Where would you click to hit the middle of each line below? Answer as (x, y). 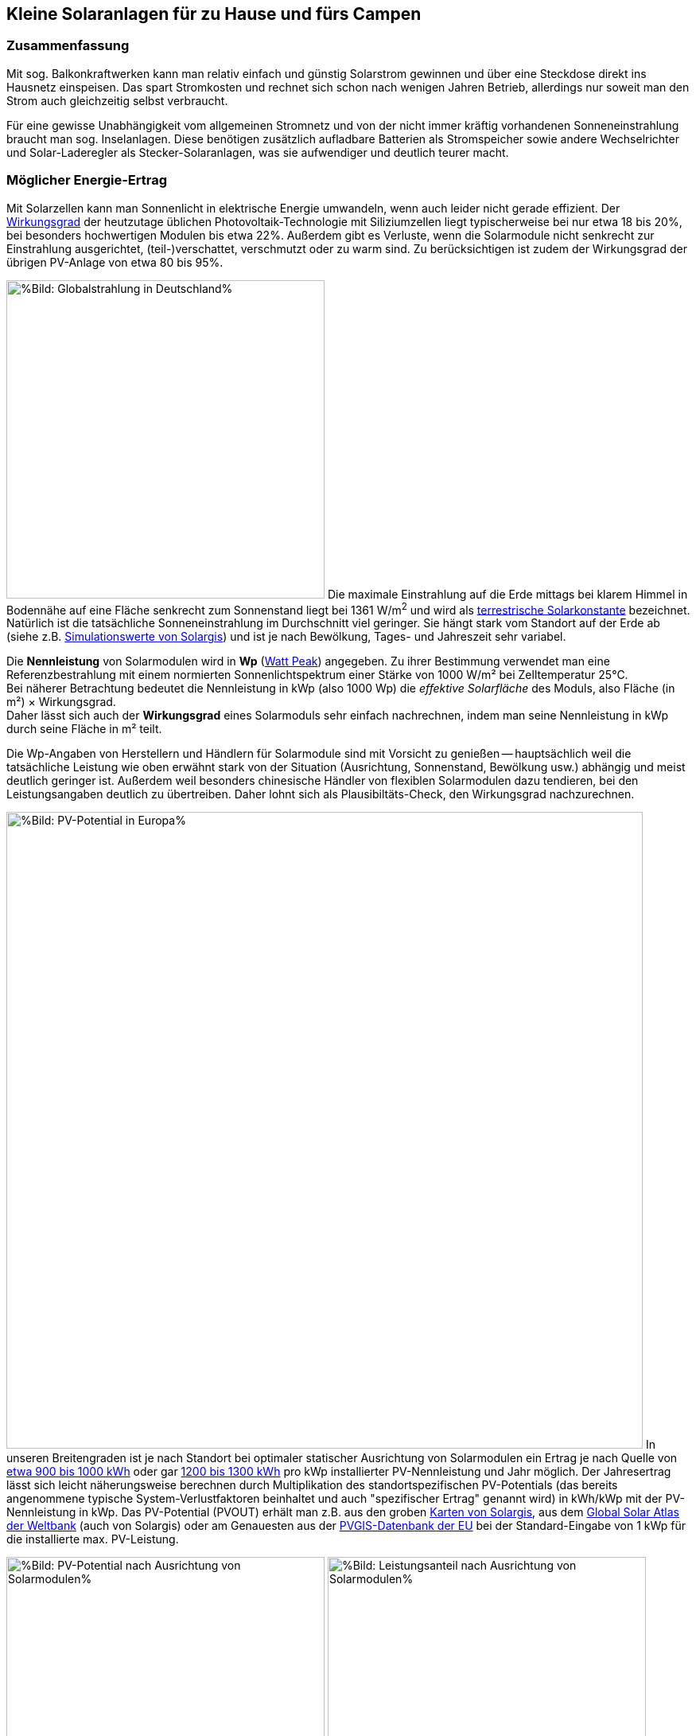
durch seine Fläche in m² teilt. (84, 729)
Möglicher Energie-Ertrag (87, 180)
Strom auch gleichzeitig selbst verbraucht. (117, 100)
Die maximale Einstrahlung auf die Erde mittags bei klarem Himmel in (507, 594)
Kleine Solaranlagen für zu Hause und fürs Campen (214, 14)
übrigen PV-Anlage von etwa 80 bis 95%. (115, 262)
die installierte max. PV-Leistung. (93, 1539)
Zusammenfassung (68, 46)
